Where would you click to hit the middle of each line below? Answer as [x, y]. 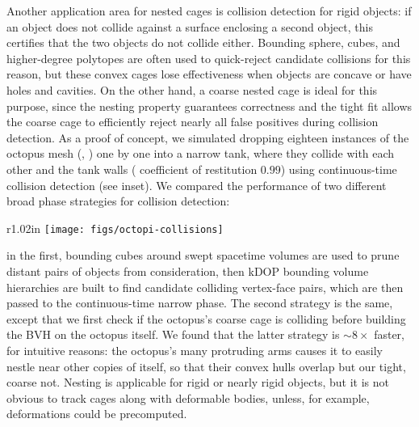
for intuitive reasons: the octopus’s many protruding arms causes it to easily [195, 350]
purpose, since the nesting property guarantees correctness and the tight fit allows [209, 106]
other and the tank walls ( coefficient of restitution [132, 169]
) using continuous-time [339, 169]
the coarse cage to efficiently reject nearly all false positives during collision [193, 122]
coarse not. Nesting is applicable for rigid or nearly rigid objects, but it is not [198, 382]
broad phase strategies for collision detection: [118, 201]
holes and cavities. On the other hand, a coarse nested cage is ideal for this [192, 89]
